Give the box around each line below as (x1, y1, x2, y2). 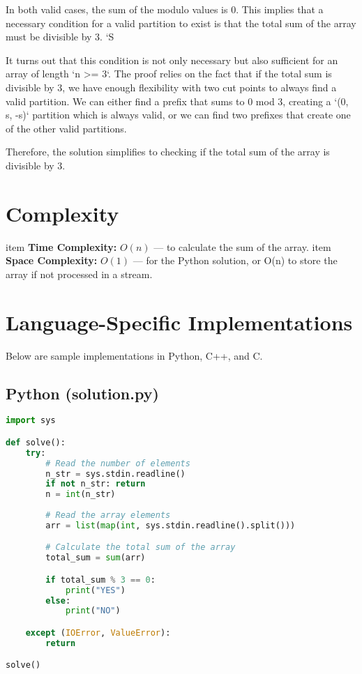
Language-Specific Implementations (6, 307, 353, 336)
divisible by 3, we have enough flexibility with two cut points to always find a (6, 79, 337, 94)
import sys (6, 415, 56, 426)
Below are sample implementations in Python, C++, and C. (6, 348, 263, 362)
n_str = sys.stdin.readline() (45, 468, 186, 479)
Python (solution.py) (6, 382, 159, 404)
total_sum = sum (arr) (45, 553, 146, 563)
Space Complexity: (6, 253, 98, 268)
